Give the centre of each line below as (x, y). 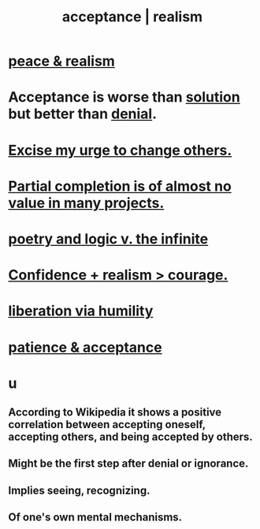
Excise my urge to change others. (120, 150)
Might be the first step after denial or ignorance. (128, 464)
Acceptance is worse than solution (124, 97)
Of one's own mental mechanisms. (95, 518)
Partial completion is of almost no (120, 186)
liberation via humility (81, 311)
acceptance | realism (132, 17)
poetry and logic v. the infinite (108, 238)
